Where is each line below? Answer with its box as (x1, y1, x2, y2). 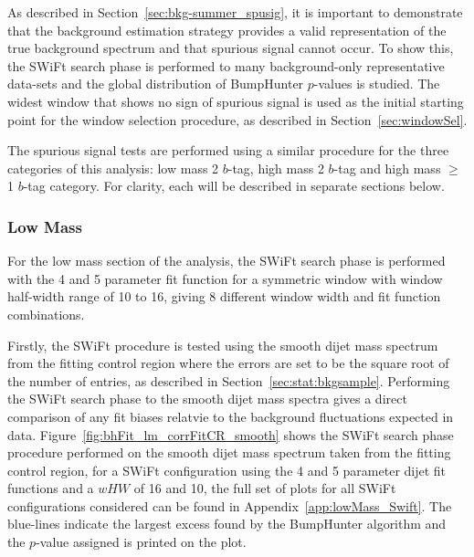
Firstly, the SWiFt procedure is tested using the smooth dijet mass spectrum (7, 335, 438, 354)
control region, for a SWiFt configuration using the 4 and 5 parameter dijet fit (7, 460, 447, 479)
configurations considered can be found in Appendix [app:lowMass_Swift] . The (7, 496, 452, 515)
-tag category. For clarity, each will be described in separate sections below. (23, 176, 445, 195)
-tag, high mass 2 (227, 158, 324, 177)
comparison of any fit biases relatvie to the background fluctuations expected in (7, 406, 454, 426)
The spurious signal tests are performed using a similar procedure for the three (7, 141, 449, 160)
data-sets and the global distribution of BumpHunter (7, 74, 304, 93)
